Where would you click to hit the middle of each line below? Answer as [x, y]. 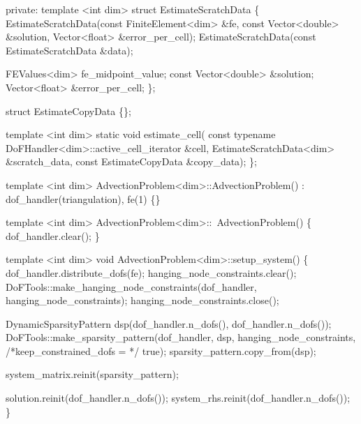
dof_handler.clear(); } [53, 235]
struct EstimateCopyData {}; [68, 111]
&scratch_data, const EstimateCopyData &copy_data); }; [132, 161]
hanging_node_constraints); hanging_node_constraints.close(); [142, 300]
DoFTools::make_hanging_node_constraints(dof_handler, [131, 286]
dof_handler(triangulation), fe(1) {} [83, 198]
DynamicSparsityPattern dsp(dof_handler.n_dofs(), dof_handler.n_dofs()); [169, 323]
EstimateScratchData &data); [69, 50]
